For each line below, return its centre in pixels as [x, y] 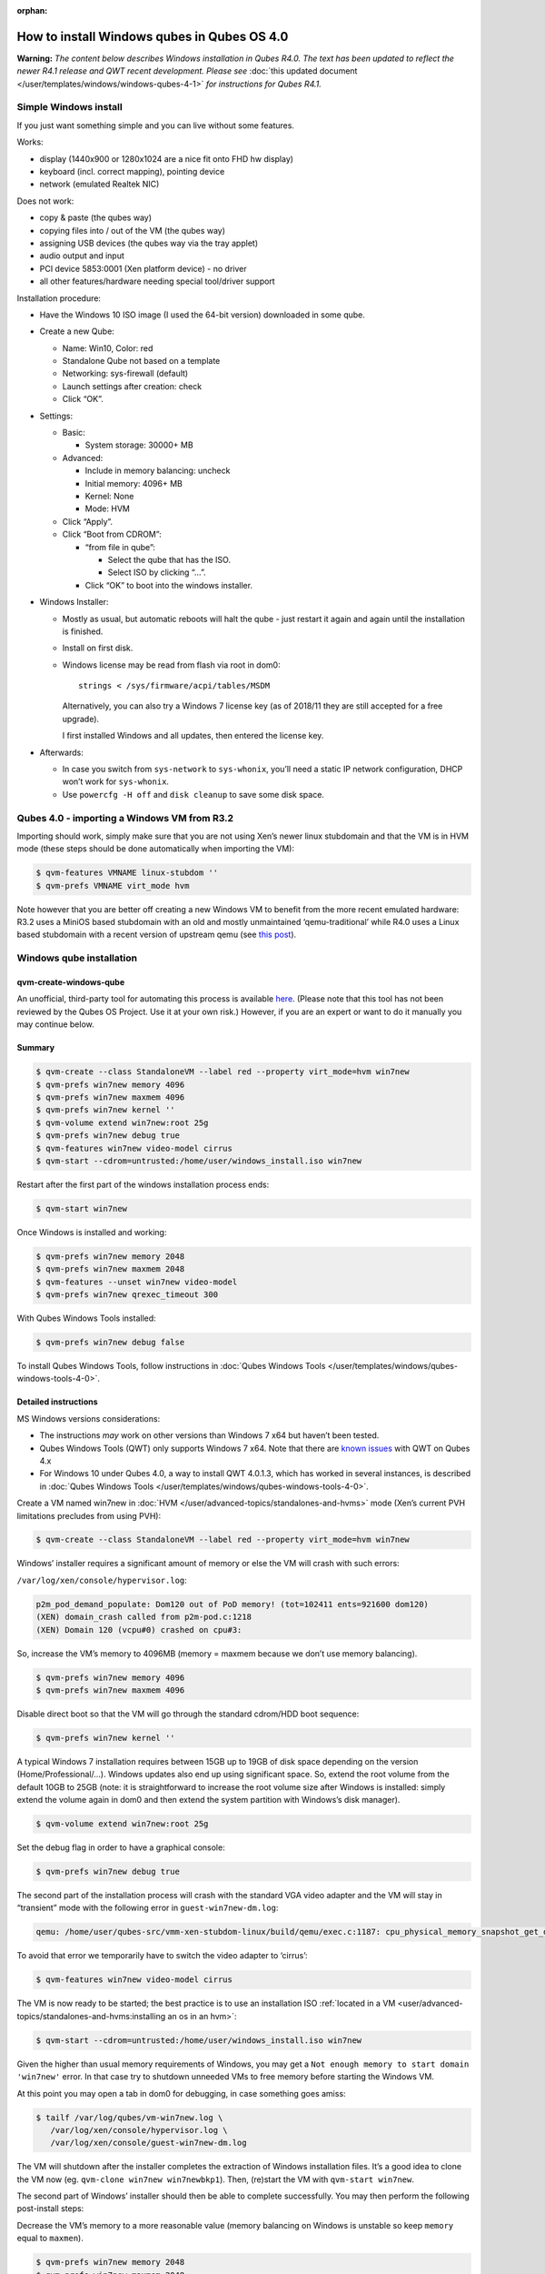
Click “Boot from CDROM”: [112, 534]
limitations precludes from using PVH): [89, 1515]
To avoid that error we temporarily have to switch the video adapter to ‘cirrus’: [162, 1956]
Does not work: [45, 201]
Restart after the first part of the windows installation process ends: [143, 1184]
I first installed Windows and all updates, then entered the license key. [193, 736]
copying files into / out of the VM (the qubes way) [133, 230]
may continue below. [55, 1024]
